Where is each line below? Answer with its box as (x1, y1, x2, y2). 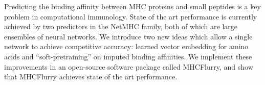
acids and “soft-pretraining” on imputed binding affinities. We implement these (4, 51, 252, 61)
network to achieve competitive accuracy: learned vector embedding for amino (4, 41, 249, 52)
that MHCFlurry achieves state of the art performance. (4, 71, 178, 82)
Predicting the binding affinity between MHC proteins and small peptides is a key (4, 1, 261, 11)
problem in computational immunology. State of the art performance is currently (4, 11, 257, 22)
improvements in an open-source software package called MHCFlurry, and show (4, 61, 253, 72)
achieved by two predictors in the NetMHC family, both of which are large (4, 21, 238, 32)
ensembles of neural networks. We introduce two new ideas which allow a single (4, 31, 253, 41)
